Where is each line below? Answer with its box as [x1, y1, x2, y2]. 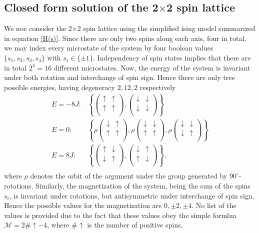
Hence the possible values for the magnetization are [4, 200, 162, 210]
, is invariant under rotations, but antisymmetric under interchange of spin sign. [9, 190, 254, 200]
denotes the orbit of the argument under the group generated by [30, 170, 227, 181]
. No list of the [191, 200, 236, 210]
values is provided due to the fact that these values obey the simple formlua [4, 209, 236, 220]
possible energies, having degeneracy [4, 81, 115, 92]
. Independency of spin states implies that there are [93, 52, 251, 62]
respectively [139, 81, 176, 92]
